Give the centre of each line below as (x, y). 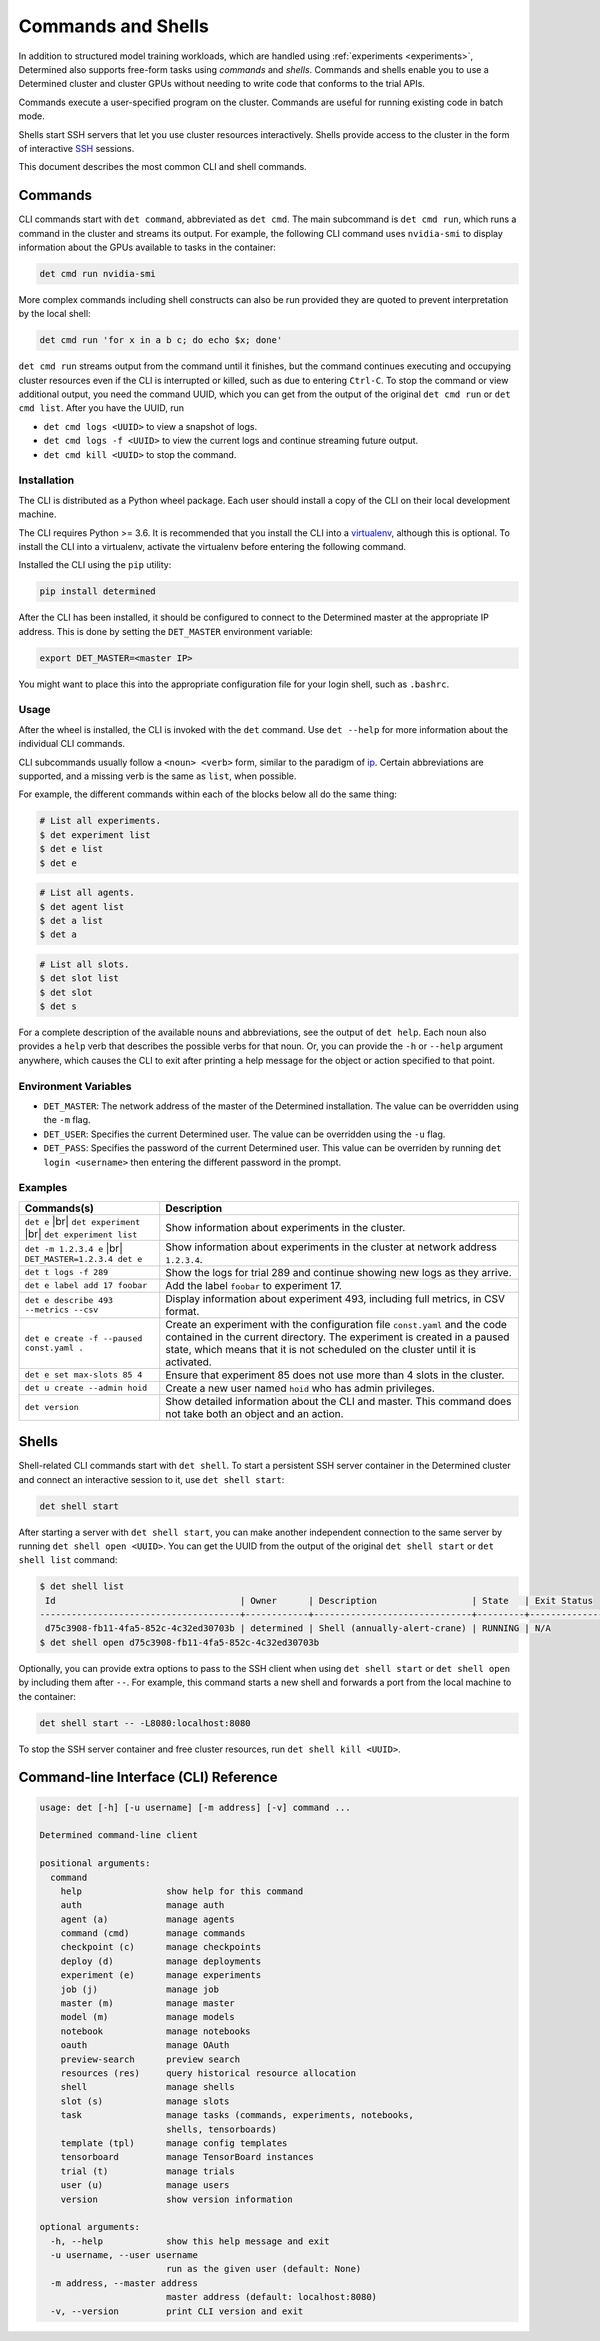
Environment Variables (75, 1086)
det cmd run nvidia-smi (98, 273)
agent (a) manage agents (147, 1919)
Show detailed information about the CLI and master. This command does (338, 1401)
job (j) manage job (140, 1989)
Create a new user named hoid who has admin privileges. (300, 1388)
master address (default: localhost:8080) (271, 2297)
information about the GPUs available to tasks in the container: (147, 247)
